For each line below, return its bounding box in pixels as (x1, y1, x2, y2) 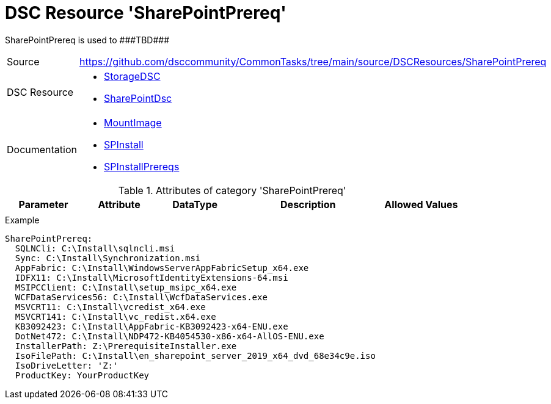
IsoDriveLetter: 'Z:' (15, 360, 119, 370)
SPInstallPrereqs (104, 160, 180, 173)
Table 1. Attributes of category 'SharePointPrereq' (118, 184, 346, 197)
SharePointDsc (104, 92, 172, 104)
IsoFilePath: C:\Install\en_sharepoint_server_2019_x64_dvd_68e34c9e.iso (15, 350, 376, 361)
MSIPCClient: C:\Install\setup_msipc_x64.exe (15, 282, 237, 292)
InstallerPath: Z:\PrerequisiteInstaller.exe (15, 341, 237, 351)
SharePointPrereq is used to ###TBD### (5, 34, 170, 45)
